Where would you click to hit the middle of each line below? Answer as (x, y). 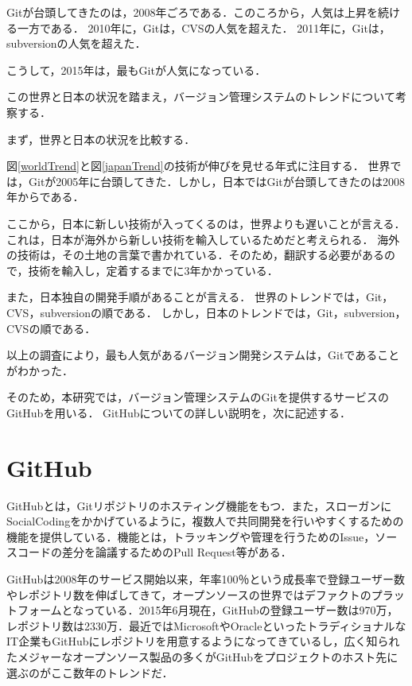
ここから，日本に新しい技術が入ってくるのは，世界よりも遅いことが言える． (206, 223)
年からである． (45, 197)
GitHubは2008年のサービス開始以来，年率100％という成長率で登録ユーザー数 (206, 578)
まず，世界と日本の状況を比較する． (101, 139)
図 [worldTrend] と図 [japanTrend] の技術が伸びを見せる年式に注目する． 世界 (198, 166)
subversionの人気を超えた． (76, 43)
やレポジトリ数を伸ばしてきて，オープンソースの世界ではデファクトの (189, 594)
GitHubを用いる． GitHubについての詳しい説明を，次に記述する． (179, 412)
